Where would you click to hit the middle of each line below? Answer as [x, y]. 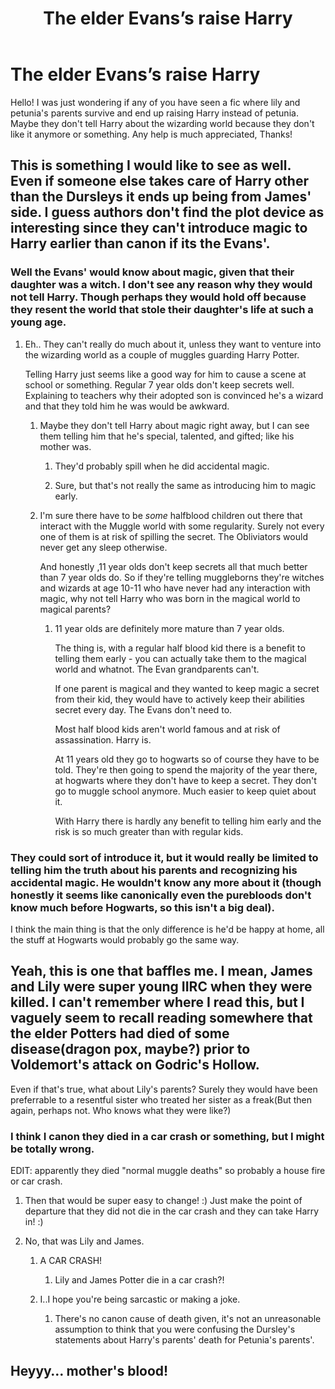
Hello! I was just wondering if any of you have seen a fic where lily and [155, 102]
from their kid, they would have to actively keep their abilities [179, 699]
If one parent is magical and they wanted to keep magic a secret [187, 688]
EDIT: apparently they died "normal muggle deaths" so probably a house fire [168, 1171]
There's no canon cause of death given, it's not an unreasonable [188, 1319]
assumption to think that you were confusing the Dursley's [175, 1329]
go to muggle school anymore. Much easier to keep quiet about [185, 791]
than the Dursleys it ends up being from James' [161, 197]
